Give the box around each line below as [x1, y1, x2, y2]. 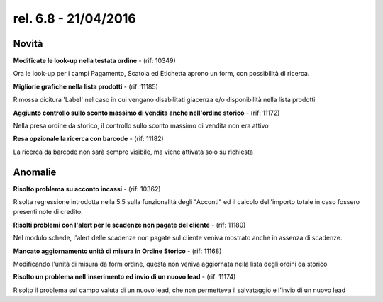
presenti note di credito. [13, 208, 83, 216]
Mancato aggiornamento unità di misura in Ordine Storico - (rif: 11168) [13, 247, 222, 255]
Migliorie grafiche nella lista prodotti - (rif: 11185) [13, 82, 159, 91]
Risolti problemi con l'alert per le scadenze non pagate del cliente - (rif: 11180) [13, 220, 246, 229]
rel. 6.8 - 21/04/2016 [13, 11, 136, 26]
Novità [13, 38, 43, 50]
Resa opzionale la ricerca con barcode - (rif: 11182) [13, 135, 165, 143]
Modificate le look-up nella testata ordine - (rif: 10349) [13, 57, 177, 65]
